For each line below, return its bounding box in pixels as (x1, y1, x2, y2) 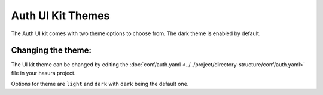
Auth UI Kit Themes (11, 9, 110, 22)
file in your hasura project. (11, 69, 76, 76)
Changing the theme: (11, 45, 92, 56)
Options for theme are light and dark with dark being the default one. (11, 81, 189, 88)
